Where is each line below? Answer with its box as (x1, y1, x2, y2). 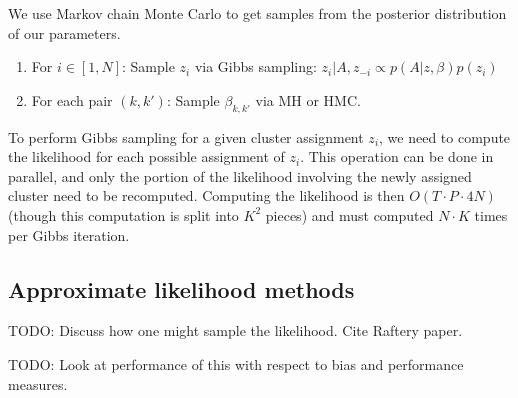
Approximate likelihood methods (8, 273, 355, 304)
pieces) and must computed (265, 204, 434, 225)
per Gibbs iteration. (8, 224, 130, 245)
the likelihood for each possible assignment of (8, 146, 285, 167)
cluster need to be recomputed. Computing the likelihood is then (8, 185, 405, 206)
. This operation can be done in (300, 146, 494, 167)
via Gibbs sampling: (194, 56, 317, 77)
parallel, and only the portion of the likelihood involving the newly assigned (8, 165, 472, 186)
